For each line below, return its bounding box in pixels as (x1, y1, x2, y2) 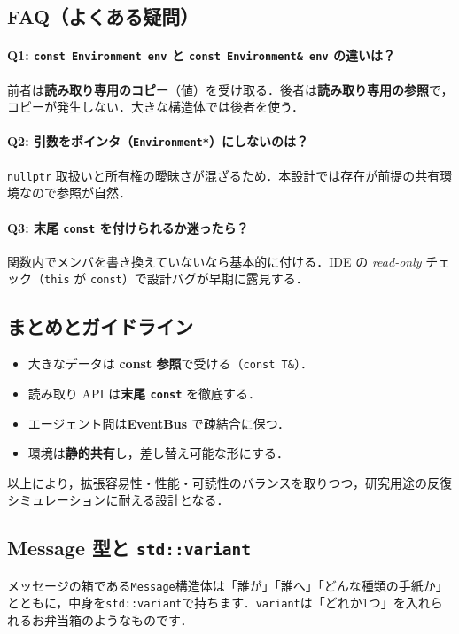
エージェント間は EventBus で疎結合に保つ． (27, 414, 291, 432)
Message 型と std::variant (7, 534, 251, 561)
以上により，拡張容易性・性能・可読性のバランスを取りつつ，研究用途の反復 (7, 473, 452, 491)
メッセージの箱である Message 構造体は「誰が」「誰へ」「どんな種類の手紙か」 (7, 576, 448, 594)
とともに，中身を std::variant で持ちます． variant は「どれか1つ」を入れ (7, 593, 431, 612)
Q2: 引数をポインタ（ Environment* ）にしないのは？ (7, 132, 308, 151)
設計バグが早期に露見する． (146, 269, 308, 288)
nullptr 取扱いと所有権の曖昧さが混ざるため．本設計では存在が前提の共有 (7, 166, 440, 184)
